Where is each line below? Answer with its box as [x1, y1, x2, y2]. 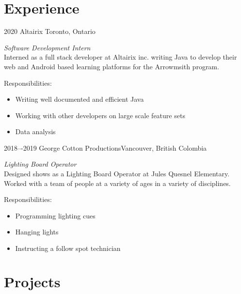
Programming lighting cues [15, 210, 96, 220]
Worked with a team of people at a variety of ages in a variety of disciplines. [4, 178, 231, 188]
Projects [4, 271, 61, 291]
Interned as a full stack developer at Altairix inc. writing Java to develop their [4, 52, 237, 62]
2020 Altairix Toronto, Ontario [4, 26, 96, 36]
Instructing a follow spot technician [15, 243, 121, 253]
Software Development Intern [4, 42, 91, 52]
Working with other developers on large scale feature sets [15, 110, 185, 120]
